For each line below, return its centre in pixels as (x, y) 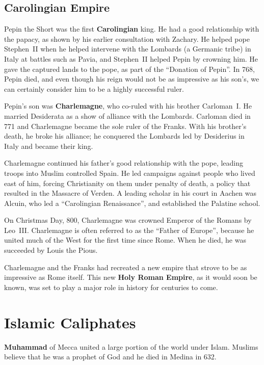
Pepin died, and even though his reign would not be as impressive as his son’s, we (132, 79)
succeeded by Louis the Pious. (51, 250)
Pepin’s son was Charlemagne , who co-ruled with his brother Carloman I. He (128, 106)
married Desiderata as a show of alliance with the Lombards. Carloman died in (127, 115)
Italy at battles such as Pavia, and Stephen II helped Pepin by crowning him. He (131, 58)
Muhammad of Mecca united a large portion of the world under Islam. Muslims (131, 346)
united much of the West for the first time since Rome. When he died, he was (125, 240)
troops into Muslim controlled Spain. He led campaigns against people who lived (130, 173)
